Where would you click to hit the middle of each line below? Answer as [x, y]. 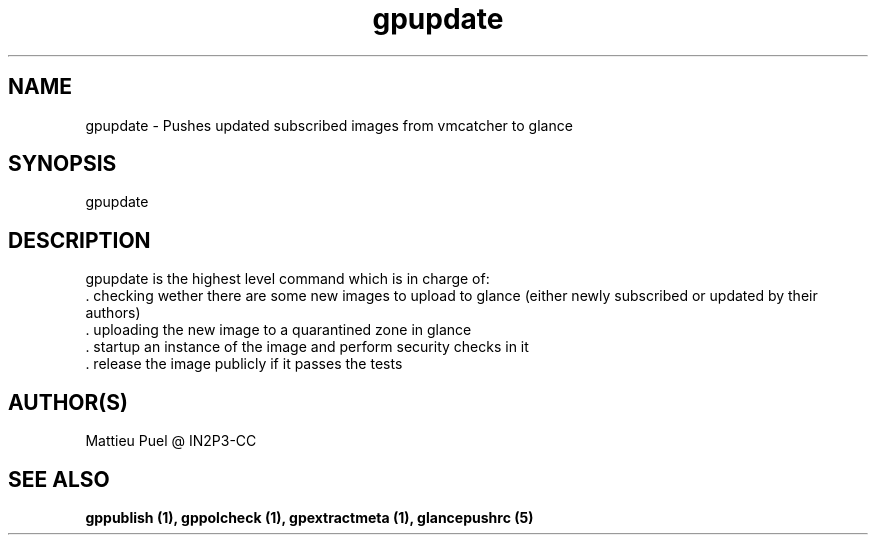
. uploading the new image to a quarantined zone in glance [278, 330]
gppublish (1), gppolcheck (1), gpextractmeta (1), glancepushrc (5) [309, 517]
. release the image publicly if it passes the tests [244, 364]
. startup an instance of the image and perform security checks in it [307, 347]
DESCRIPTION [79, 240]
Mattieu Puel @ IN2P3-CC [171, 441]
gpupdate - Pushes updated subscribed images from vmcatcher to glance [329, 125]
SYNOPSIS [62, 164]
